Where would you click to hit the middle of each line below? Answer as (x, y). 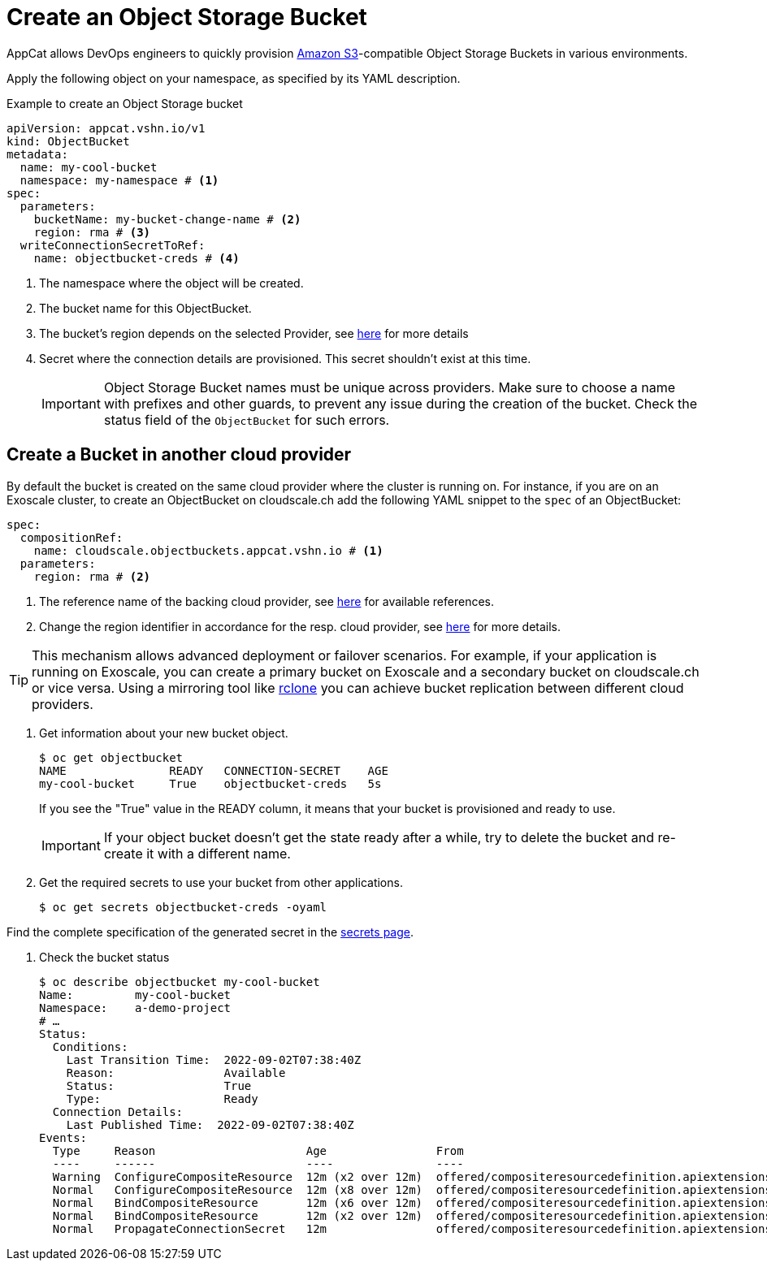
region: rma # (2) (92, 576)
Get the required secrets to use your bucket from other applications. (221, 882)
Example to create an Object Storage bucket (125, 103)
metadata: (37, 154)
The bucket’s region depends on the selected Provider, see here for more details (254, 333)
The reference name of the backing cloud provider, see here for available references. (267, 601)
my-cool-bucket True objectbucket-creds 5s (210, 783)
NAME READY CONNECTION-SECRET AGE (214, 770)
